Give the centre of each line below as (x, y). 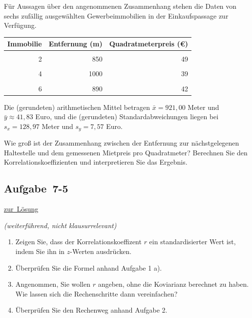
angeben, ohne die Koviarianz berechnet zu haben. (173, 284)
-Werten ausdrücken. (101, 251)
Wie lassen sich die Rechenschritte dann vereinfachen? (96, 293)
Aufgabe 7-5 (36, 188)
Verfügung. (20, 25)
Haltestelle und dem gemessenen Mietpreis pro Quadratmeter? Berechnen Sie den (126, 152)
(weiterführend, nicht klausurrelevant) (60, 225)
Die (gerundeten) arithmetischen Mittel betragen (77, 107)
